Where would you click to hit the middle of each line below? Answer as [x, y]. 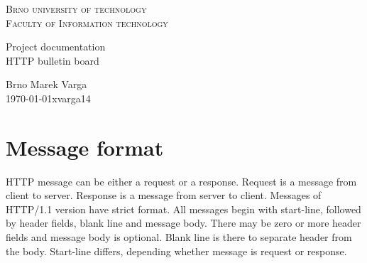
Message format [85, 147]
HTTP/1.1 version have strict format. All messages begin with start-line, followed [183, 209]
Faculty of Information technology [87, 22]
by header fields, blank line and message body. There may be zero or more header [183, 223]
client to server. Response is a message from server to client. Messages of [164, 195]
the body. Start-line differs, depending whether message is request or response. [176, 251]
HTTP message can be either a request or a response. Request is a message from [181, 181]
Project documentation [56, 47]
